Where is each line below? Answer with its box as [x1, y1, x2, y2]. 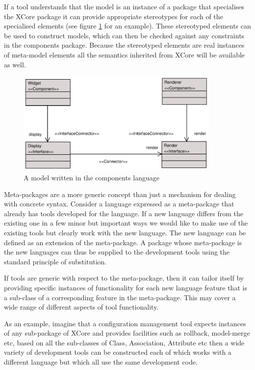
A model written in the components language [24, 172, 160, 182]
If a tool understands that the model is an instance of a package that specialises [4, 1, 244, 11]
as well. [4, 59, 26, 69]
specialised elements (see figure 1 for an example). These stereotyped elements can [4, 21, 251, 31]
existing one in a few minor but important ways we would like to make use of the [4, 218, 248, 228]
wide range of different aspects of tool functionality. [4, 302, 159, 312]
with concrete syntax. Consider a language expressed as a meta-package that [4, 199, 234, 209]
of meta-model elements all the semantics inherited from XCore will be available [4, 49, 245, 59]
